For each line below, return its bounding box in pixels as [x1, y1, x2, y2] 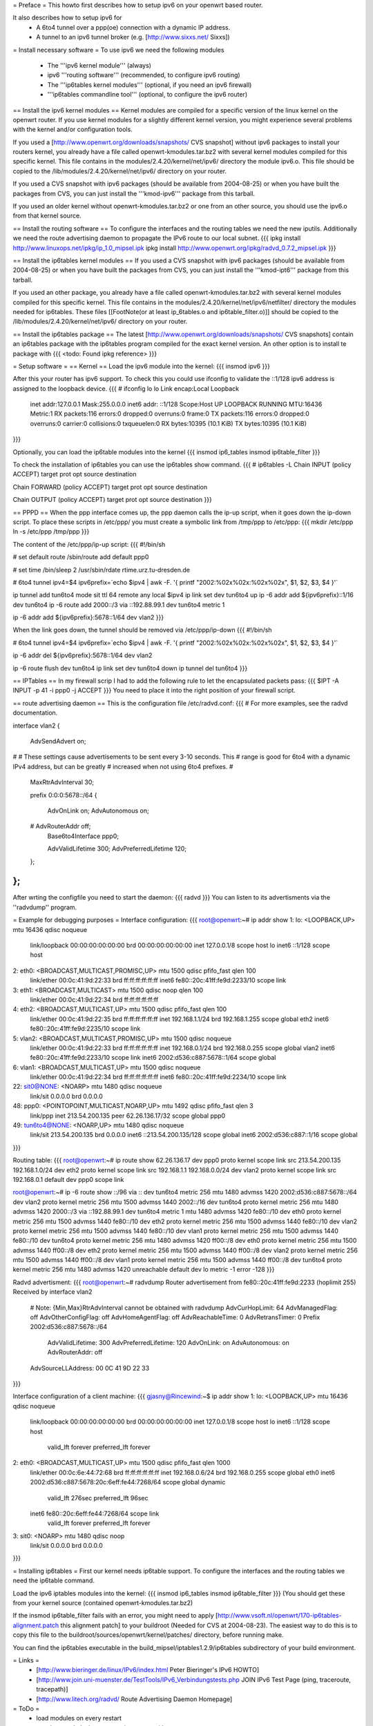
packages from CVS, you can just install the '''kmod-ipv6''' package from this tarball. [12, 189, 256, 197]
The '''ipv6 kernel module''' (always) [47, 61, 152, 69]
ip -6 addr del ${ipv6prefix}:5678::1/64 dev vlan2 [12, 651, 153, 659]
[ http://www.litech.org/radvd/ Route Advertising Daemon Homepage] [36, 1695, 233, 1703]
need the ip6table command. [12, 1576, 95, 1584]
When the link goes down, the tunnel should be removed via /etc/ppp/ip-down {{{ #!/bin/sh [12, 626, 272, 634]
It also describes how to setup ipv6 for [12, 14, 122, 22]
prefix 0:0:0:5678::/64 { [30, 791, 97, 799]
